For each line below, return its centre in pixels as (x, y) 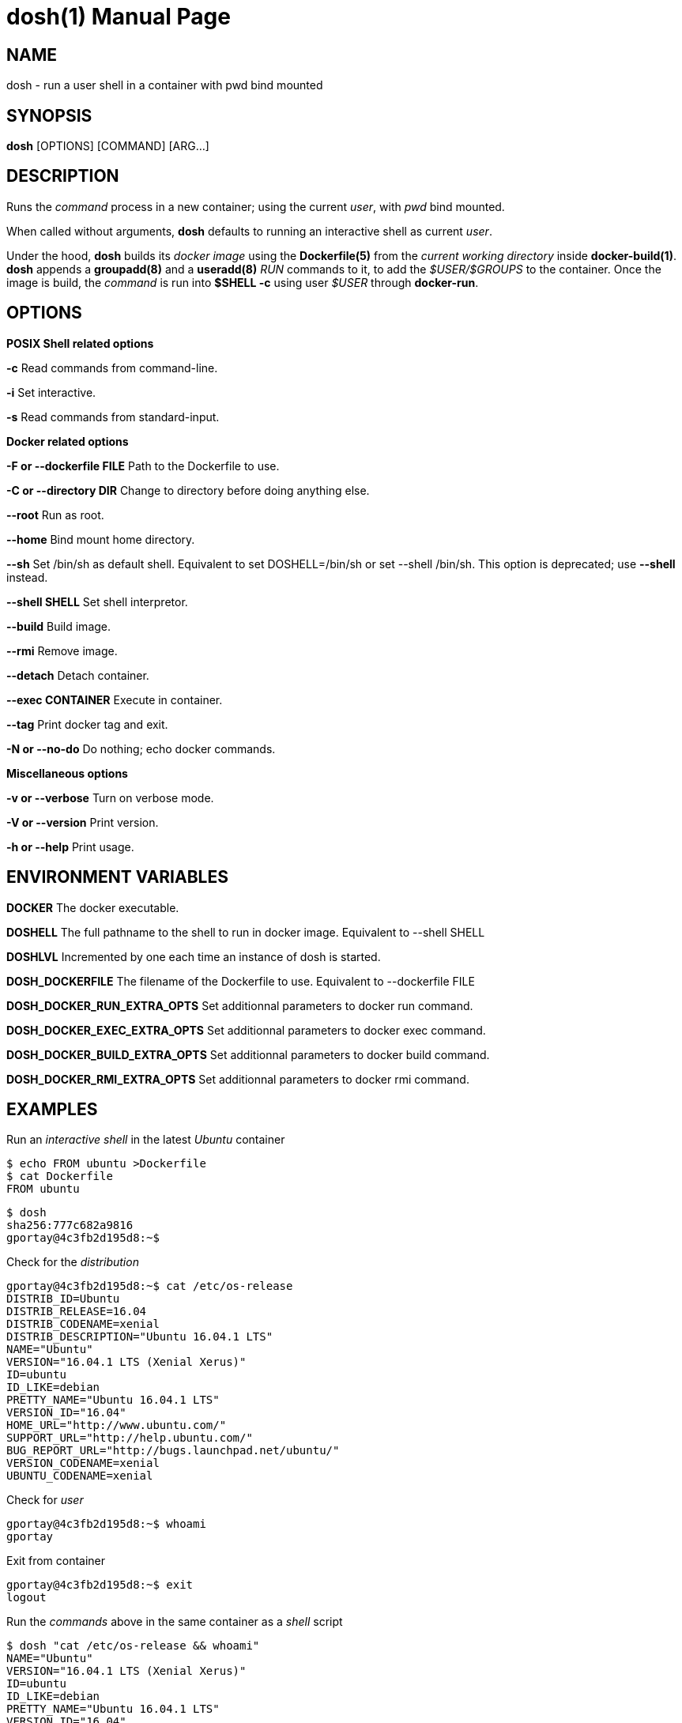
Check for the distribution (73, 1262)
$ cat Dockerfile (60, 1176)
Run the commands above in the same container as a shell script (175, 1622)
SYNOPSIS (49, 115)
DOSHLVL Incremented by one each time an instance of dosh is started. (194, 956)
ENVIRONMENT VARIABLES (117, 877)
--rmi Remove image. (62, 650)
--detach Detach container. (78, 675)
